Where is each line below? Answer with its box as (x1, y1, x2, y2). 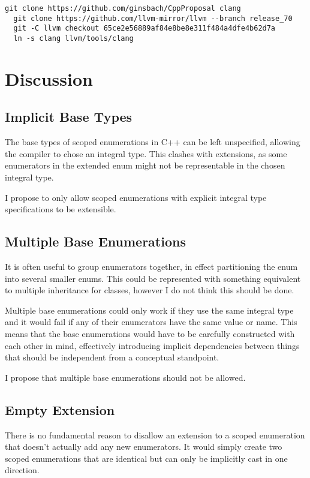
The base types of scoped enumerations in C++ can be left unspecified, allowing (5, 136, 300, 148)
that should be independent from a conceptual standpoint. (5, 351, 219, 363)
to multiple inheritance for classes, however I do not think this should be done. (5, 284, 294, 296)
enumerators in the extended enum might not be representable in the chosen (5, 159, 285, 172)
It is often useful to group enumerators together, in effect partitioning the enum (5, 260, 298, 272)
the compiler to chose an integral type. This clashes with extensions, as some (5, 147, 287, 160)
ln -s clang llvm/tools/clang (13, 34, 134, 43)
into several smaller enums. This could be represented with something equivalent (5, 272, 301, 284)
